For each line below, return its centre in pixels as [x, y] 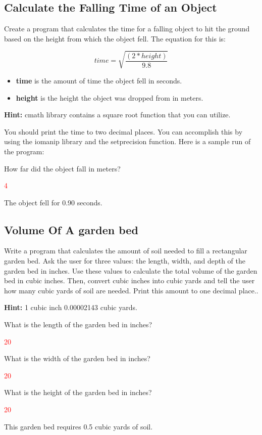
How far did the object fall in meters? [62, 168]
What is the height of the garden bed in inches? [78, 392]
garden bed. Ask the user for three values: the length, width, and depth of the [125, 261]
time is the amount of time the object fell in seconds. [99, 80]
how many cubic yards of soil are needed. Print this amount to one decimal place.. [131, 290]
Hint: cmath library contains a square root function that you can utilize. [117, 115]
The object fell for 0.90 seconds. [53, 202]
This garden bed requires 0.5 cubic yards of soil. [78, 426]
